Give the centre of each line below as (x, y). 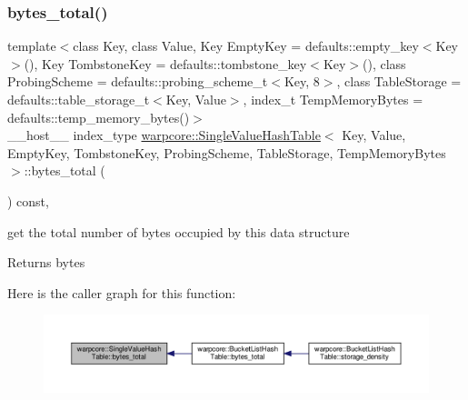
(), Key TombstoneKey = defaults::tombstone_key (165, 63)
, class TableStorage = (399, 81)
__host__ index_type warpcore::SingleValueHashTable (164, 135)
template (32, 46)
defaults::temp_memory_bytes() (99, 117)
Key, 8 (302, 81)
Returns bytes (46, 262)
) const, (28, 200)
